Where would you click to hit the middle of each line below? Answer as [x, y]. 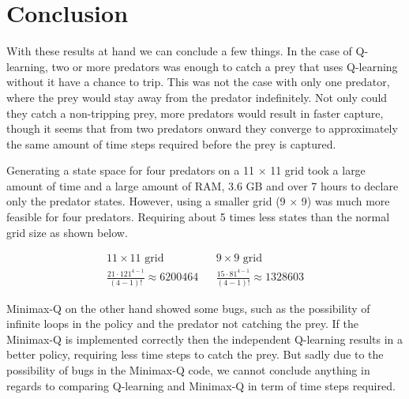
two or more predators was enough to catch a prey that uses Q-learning [225, 66]
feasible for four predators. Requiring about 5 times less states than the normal [198, 217]
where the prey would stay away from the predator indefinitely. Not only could [197, 97]
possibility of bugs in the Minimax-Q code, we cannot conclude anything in [188, 370]
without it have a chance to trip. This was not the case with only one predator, [198, 82]
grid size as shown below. [67, 232]
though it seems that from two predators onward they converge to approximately [202, 128]
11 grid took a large [318, 170]
